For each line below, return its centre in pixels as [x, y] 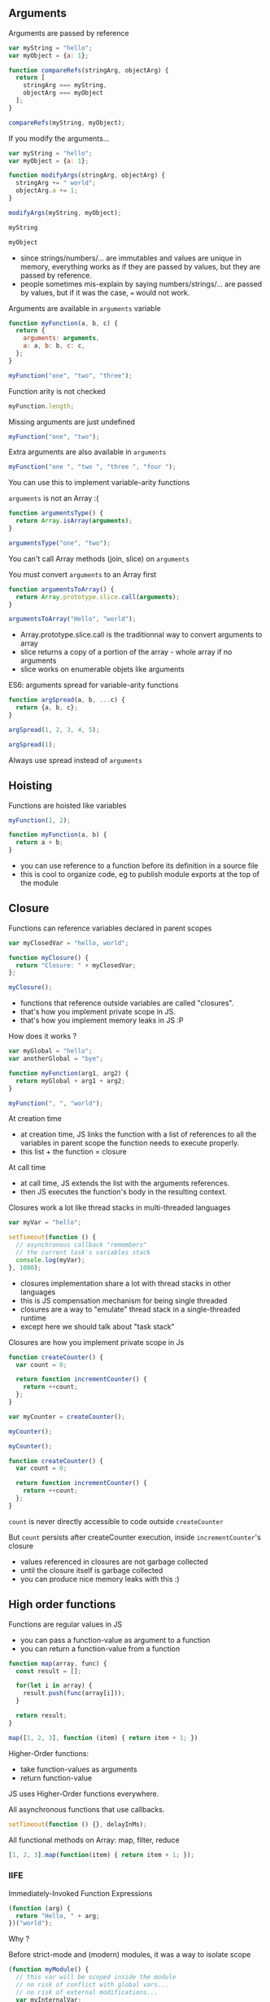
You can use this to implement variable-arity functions [99, 483]
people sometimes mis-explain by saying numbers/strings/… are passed [141, 283]
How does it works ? [43, 1036]
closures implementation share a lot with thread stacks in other [126, 1283]
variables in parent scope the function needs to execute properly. [130, 1143]
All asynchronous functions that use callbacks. [87, 1809]
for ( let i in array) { [54, 1686]
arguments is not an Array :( [54, 498]
